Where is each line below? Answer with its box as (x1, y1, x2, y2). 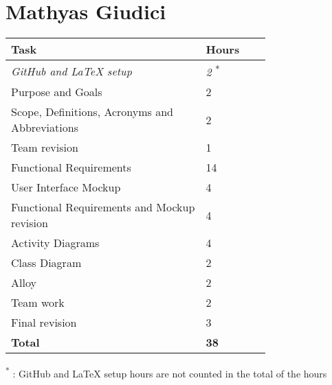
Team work (11, 294, 65, 311)
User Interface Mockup (11, 179, 121, 196)
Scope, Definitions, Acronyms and (11, 104, 174, 120)
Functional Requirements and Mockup (11, 199, 195, 215)
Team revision (11, 139, 78, 156)
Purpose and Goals (11, 84, 102, 100)
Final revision (11, 314, 77, 331)
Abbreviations (11, 119, 78, 136)
